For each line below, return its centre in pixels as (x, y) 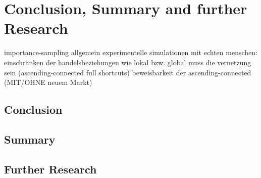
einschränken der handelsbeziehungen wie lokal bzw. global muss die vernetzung (128, 62)
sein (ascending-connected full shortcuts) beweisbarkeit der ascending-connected (128, 72)
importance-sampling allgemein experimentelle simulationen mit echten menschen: (131, 52)
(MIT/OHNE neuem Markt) (48, 82)
